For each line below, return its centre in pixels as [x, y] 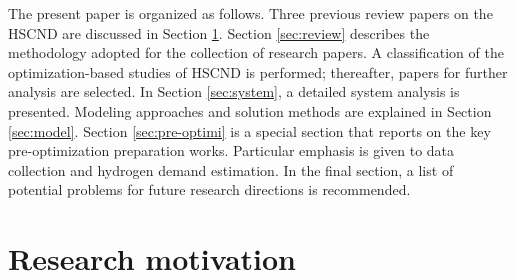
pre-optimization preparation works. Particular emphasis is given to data [231, 150]
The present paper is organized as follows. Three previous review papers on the [250, 13]
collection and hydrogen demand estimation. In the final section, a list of [231, 169]
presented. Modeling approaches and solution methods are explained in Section [250, 110]
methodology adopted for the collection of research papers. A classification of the [256, 52]
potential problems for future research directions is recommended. [209, 189]
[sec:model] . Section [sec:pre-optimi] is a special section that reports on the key [249, 130]
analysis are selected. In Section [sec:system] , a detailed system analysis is [234, 91]
